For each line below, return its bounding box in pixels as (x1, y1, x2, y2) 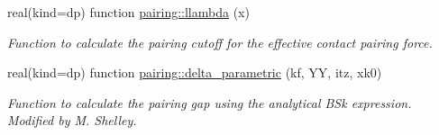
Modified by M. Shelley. (7, 111, 137, 130)
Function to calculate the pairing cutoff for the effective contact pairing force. (7, 32, 433, 51)
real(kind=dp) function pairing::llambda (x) (7, 3, 250, 21)
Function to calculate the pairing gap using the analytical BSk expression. (7, 93, 412, 112)
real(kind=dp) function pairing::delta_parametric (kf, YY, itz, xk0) (7, 63, 382, 82)
